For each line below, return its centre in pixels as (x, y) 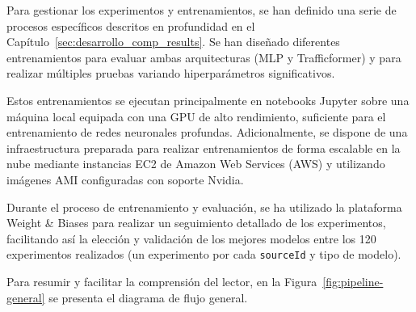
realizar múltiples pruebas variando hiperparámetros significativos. (171, 73)
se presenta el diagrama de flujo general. (148, 297)
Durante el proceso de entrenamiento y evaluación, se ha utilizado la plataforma (204, 207)
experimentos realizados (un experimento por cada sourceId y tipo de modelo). (204, 254)
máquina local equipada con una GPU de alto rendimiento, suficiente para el (196, 116)
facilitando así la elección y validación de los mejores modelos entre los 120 (191, 238)
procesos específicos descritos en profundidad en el (131, 25)
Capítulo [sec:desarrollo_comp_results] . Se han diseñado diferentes (173, 42)
